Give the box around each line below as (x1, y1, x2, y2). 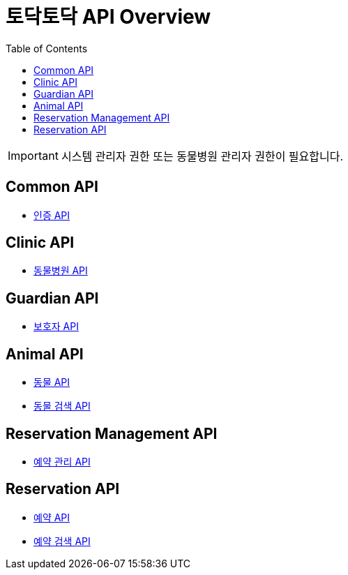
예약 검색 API (33, 535, 91, 547)
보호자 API (33, 320, 79, 333)
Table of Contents (6, 42, 88, 54)
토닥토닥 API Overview (6, 5, 211, 29)
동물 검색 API (33, 400, 91, 412)
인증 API (33, 209, 70, 221)
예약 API (33, 511, 70, 523)
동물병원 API (33, 264, 88, 277)
